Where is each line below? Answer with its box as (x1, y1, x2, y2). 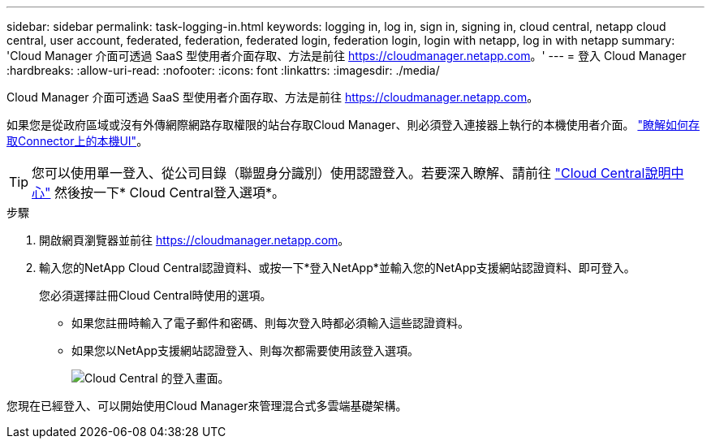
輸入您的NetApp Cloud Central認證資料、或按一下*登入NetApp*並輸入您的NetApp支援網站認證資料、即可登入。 (39, 261, 636, 274)
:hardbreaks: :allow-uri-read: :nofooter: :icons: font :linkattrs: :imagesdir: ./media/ (6, 63, 440, 77)
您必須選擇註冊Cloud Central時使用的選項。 (39, 288, 272, 302)
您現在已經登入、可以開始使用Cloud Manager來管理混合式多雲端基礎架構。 (6, 399, 407, 413)
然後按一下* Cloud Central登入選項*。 (54, 184, 286, 201)
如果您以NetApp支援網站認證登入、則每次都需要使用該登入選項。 (71, 343, 420, 357)
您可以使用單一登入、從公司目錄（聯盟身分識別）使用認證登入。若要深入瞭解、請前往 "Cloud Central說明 (32, 165, 671, 181)
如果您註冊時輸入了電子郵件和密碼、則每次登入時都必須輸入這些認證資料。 (71, 316, 469, 330)
